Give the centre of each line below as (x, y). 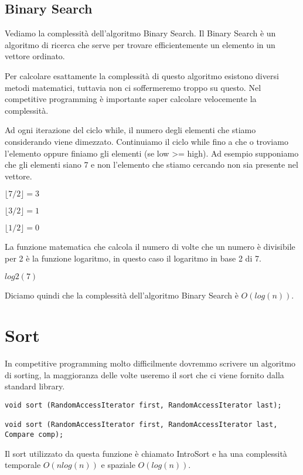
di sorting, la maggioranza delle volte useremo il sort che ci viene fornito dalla (144, 374)
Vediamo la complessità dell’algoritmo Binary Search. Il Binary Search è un (140, 33)
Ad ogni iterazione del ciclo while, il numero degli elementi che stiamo (130, 130)
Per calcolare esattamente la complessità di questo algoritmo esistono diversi (142, 75)
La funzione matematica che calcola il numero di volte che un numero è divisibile (150, 247)
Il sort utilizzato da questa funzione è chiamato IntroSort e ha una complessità (146, 453)
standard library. (35, 386)
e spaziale (118, 465)
